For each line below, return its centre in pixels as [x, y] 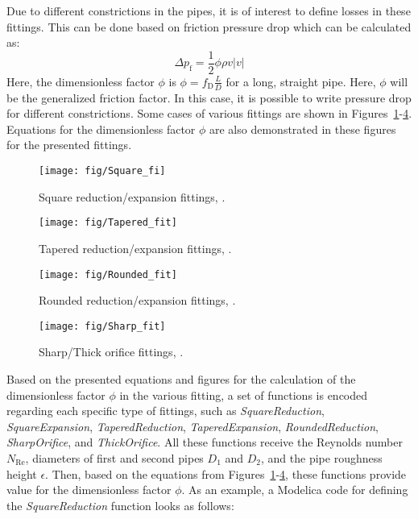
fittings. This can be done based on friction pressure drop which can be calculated [209, 26]
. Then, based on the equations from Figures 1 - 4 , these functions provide [226, 473]
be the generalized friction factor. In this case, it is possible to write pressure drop [209, 97]
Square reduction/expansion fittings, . [132, 196]
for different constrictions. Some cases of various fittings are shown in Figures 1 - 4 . [209, 113]
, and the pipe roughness [322, 458]
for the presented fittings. [69, 145]
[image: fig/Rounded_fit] [108, 274]
